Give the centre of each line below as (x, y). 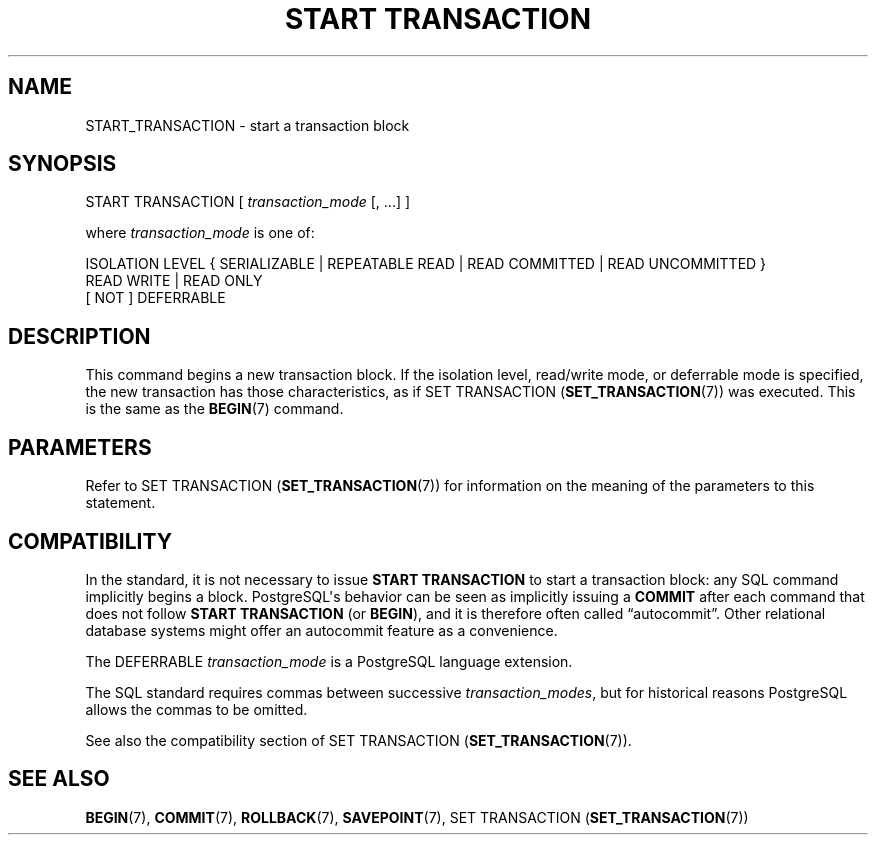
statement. (120, 503)
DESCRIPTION (79, 336)
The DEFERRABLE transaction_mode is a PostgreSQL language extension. (329, 661)
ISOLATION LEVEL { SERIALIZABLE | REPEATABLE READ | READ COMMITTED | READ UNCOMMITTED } (426, 264)
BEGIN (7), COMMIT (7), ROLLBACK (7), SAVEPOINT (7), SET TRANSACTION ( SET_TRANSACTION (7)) (417, 817)
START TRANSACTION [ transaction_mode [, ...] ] (248, 202)
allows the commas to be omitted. (196, 709)
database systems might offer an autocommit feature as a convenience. (321, 630)
